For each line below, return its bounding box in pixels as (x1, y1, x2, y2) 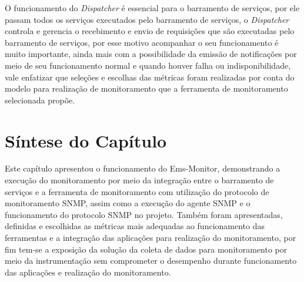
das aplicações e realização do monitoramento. (5, 266, 171, 278)
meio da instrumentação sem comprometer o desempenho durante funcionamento (5, 254, 297, 267)
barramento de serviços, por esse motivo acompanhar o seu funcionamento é (5, 36, 279, 48)
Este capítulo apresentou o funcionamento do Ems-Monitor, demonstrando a (5, 162, 280, 174)
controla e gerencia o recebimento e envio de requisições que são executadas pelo (5, 25, 295, 37)
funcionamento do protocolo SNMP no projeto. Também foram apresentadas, (5, 208, 283, 220)
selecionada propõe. (5, 93, 75, 106)
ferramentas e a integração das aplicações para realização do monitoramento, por (5, 231, 296, 244)
